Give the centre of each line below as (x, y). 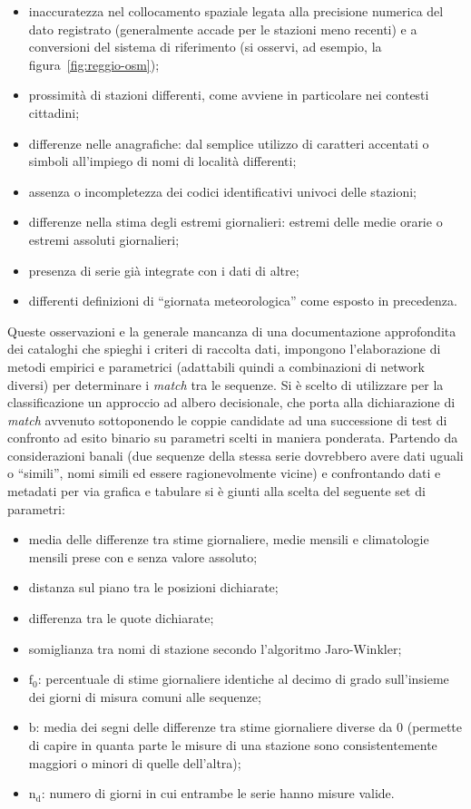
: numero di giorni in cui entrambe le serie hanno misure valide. (218, 793)
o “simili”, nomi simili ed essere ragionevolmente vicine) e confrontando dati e (224, 473)
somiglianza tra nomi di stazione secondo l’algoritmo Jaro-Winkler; (215, 648)
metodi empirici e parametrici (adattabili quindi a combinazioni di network (216, 366)
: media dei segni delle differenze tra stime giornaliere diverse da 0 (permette (249, 727)
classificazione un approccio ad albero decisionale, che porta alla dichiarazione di (231, 402)
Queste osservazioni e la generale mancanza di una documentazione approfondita (232, 331)
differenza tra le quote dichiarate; (121, 618)
